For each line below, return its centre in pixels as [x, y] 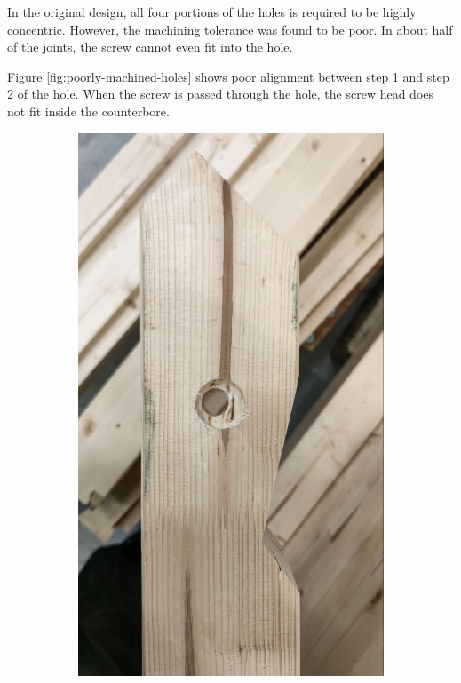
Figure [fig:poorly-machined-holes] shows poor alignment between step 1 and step [228, 76]
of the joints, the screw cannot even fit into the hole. [150, 47]
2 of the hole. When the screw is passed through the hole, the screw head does [221, 94]
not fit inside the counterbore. [88, 111]
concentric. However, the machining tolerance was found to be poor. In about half [230, 29]
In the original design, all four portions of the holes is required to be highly [212, 12]
